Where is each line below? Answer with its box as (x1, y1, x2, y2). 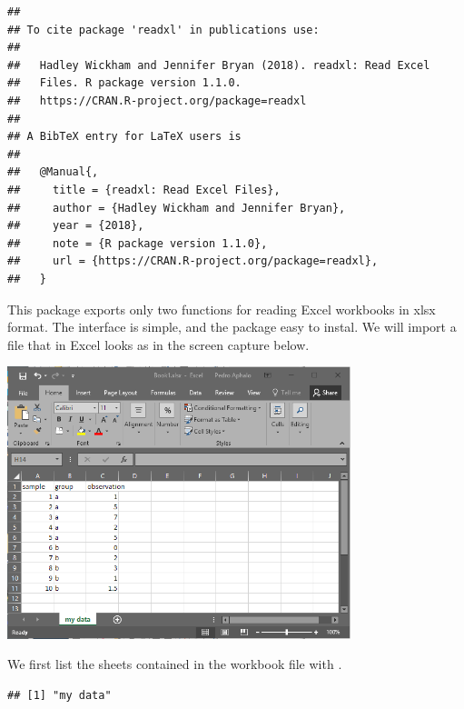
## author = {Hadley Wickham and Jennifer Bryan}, (7, 201, 346, 215)
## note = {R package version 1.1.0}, (7, 236, 268, 250)
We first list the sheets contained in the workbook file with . (7, 654, 342, 674)
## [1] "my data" (7, 688, 112, 702)
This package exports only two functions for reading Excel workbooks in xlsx (7, 299, 436, 318)
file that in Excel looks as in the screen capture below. (7, 335, 310, 354)
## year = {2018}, (7, 219, 144, 233)
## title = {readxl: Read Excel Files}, (7, 183, 281, 196)
